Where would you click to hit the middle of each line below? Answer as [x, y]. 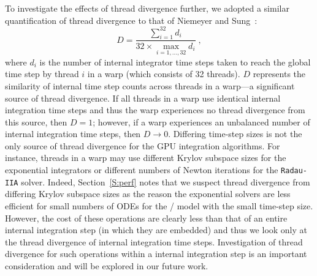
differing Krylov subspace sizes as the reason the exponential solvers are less [148, 194]
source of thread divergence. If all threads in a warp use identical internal [143, 98]
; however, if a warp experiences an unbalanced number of [201, 121]
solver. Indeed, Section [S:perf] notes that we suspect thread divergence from [166, 181]
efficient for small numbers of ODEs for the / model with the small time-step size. [159, 205]
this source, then [36, 121]
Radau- [294, 171]
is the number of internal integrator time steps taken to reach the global [175, 62]
